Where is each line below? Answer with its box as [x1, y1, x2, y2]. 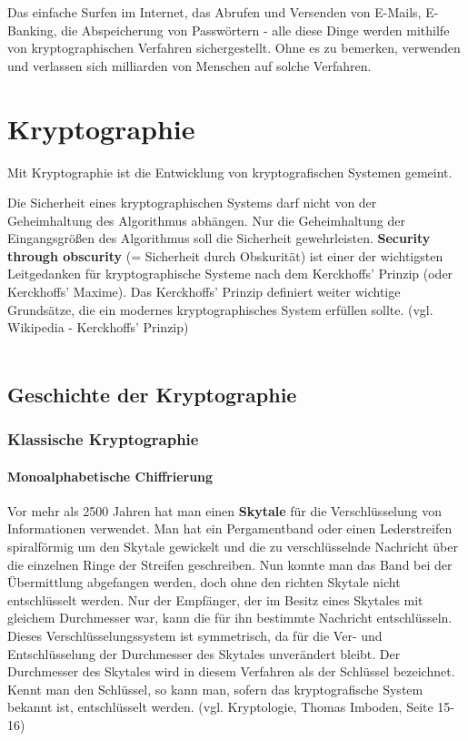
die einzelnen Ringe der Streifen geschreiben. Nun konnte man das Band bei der [7, 554, 453, 574]
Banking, [7, 20, 57, 39]
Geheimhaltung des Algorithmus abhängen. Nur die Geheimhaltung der [7, 210, 406, 229]
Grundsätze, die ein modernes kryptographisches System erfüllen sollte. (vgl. [7, 299, 433, 319]
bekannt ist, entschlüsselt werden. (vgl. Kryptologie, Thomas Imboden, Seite [7, 697, 433, 716]
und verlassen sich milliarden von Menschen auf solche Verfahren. [7, 56, 372, 75]
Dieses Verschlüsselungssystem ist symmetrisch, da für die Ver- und [7, 626, 383, 645]
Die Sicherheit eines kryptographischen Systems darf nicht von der [7, 193, 377, 212]
